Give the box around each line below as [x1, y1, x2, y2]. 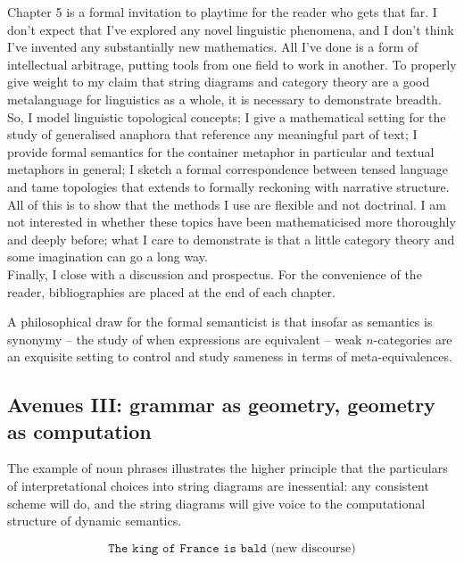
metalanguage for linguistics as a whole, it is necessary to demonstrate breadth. [7, 89, 442, 108]
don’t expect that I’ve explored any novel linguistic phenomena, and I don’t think [7, 20, 454, 38]
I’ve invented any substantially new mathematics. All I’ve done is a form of [7, 37, 418, 56]
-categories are [373, 329, 452, 348]
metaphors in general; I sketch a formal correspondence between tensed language [7, 160, 448, 178]
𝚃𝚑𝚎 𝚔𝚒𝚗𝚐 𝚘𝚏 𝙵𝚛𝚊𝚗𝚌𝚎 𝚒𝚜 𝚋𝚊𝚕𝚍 [108, 542, 267, 555]
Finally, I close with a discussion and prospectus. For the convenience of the [7, 264, 422, 283]
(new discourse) [270, 542, 356, 555]
